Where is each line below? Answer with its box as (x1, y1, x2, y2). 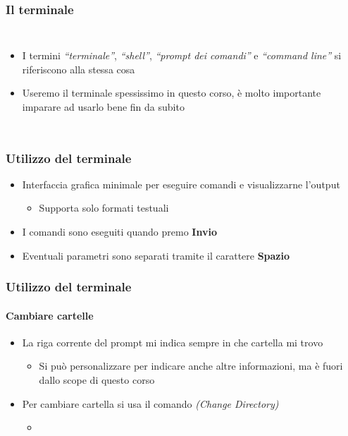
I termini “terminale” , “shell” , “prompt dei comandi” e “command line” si (22, 48, 342, 63)
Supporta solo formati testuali (39, 200, 169, 215)
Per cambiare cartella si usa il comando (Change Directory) (22, 396, 279, 411)
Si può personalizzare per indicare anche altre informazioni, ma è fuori (39, 358, 343, 373)
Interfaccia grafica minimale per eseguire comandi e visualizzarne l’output (22, 176, 340, 191)
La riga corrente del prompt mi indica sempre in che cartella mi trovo (22, 334, 323, 349)
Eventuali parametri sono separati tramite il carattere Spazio (22, 248, 290, 262)
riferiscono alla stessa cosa (22, 61, 135, 76)
